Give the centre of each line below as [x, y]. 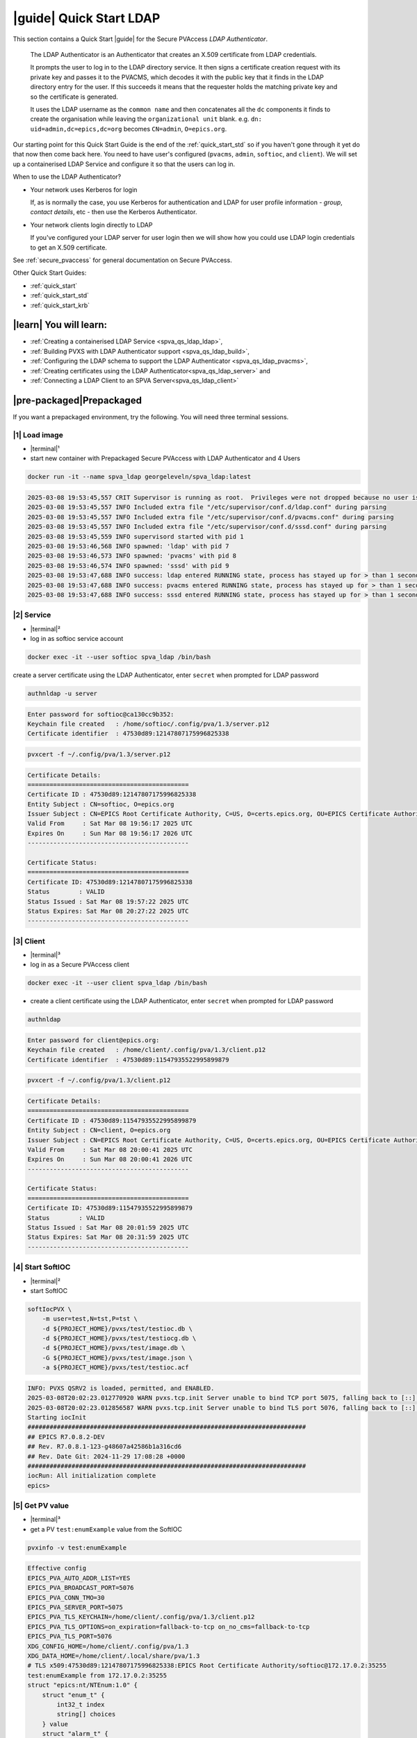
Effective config [57, 1568]
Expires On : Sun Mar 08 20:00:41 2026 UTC [110, 1160]
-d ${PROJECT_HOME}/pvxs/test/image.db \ [114, 1348]
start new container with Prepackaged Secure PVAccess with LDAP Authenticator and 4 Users [165, 458]
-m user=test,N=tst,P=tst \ [90, 1319]
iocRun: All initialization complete [92, 1476]
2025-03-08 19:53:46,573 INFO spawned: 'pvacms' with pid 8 [132, 556]
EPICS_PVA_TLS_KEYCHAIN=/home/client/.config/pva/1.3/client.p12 [141, 1617]
